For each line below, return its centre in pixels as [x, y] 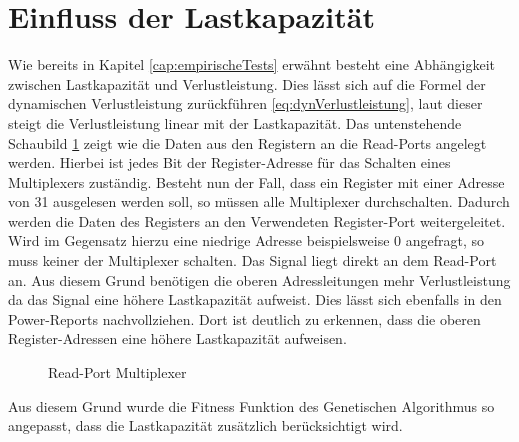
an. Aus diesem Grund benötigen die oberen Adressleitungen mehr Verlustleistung [259, 279]
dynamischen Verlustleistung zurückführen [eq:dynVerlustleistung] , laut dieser [245, 103]
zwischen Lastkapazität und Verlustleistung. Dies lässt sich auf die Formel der [247, 83]
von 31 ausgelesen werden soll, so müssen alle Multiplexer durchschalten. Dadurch [259, 201]
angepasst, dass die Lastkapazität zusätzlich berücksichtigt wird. [205, 425]
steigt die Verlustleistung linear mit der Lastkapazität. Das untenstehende [235, 122]
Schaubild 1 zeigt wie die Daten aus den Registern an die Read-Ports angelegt [247, 142]
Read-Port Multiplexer [117, 372]
